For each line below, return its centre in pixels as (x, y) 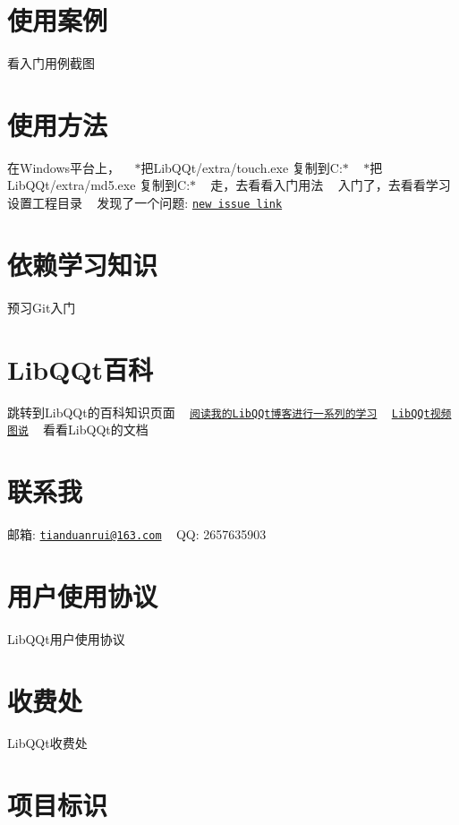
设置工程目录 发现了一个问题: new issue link (145, 203)
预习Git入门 (42, 307)
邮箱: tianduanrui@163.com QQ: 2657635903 (137, 533)
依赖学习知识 (83, 264)
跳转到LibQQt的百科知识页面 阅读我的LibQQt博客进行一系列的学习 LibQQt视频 (229, 412)
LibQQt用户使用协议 (66, 638)
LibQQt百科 (81, 369)
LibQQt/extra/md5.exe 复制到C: (99, 185)
